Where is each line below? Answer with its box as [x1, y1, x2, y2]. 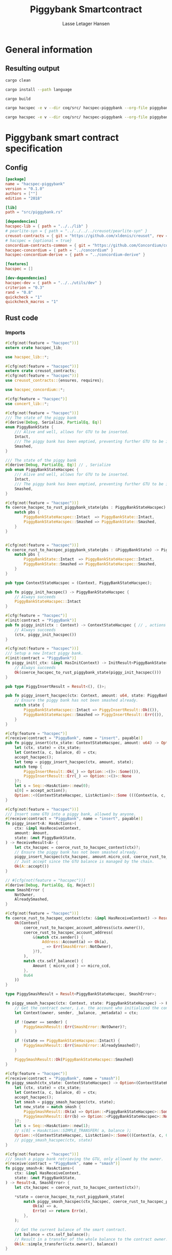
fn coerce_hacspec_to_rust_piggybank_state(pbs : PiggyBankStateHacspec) [5, 505, 166, 510]
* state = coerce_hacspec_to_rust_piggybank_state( [14, 1194, 125, 1199]
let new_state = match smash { [14, 1104, 81, 1109]
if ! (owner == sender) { [14, 1020, 68, 1025]
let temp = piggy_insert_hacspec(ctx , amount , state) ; [14, 759, 134, 765]
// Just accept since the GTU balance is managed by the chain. [14, 859, 155, 864]
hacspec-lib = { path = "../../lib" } [5, 224, 88, 229]
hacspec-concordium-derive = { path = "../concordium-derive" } [5, 252, 145, 257]
